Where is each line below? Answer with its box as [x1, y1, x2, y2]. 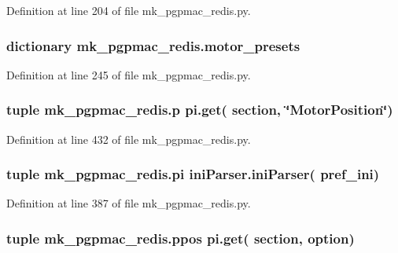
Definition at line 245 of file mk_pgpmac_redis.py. [6, 66, 251, 82]
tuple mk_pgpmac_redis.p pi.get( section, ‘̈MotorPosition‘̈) [6, 100, 393, 119]
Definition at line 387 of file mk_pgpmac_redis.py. [6, 195, 251, 211]
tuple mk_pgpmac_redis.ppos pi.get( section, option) [6, 228, 355, 247]
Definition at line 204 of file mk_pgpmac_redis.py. [6, 2, 251, 18]
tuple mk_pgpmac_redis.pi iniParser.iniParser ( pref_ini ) [6, 164, 380, 184]
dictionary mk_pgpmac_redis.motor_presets [6, 35, 300, 55]
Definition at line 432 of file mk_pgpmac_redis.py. [6, 130, 251, 147]
